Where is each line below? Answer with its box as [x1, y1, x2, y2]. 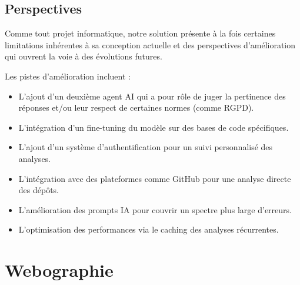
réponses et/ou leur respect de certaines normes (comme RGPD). [18, 101, 254, 114]
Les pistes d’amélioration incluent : [5, 69, 131, 82]
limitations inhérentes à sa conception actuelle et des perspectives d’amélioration [5, 38, 296, 51]
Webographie [5, 258, 114, 282]
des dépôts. [18, 184, 59, 196]
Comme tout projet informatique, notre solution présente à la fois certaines [5, 27, 276, 39]
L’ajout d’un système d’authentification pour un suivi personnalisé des [18, 141, 273, 153]
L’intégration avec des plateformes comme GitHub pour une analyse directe [18, 172, 291, 184]
